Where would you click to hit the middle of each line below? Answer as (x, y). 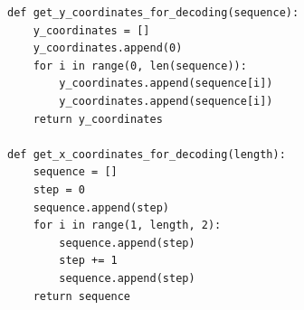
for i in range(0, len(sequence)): (140, 66)
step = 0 (59, 189)
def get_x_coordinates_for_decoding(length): (147, 154)
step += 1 (88, 261)
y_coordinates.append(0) (108, 48)
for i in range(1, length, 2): (127, 225)
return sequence (82, 296)
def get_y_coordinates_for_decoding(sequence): (153, 13)
